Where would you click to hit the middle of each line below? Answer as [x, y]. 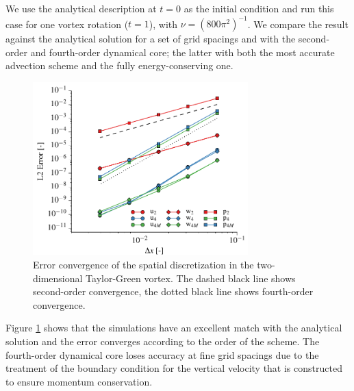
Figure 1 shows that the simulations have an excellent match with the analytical [174, 328]
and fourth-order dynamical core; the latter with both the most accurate [182, 52]
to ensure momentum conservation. [79, 381]
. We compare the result [298, 24]
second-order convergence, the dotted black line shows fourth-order [173, 291]
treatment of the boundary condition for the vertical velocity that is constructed [174, 368]
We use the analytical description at [81, 8]
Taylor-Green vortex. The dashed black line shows [191, 278]
